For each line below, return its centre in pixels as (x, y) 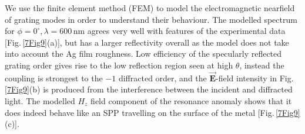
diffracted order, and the (162, 78)
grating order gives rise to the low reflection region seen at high (119, 65)
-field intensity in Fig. (255, 78)
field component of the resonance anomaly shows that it (191, 100)
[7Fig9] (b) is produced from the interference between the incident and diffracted (149, 89)
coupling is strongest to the (54, 78)
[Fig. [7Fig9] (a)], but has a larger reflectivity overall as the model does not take (147, 42)
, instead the (262, 65)
